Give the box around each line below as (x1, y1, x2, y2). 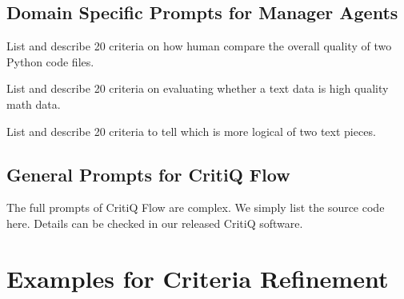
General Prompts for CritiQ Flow (6, 161, 290, 186)
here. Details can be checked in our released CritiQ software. (6, 214, 303, 231)
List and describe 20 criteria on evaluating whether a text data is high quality (6, 80, 389, 97)
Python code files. (6, 53, 94, 70)
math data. (6, 95, 61, 112)
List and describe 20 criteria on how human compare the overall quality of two (6, 38, 392, 54)
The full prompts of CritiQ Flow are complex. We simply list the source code (6, 199, 385, 216)
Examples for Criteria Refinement (6, 261, 389, 294)
